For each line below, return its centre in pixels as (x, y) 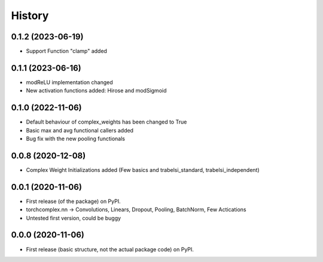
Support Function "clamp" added (67, 51)
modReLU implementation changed (69, 82)
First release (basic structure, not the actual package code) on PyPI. (110, 249)
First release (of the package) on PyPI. (73, 201)
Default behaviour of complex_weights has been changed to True (106, 122)
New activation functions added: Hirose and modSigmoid (96, 91)
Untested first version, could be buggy (74, 218)
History (30, 16)
